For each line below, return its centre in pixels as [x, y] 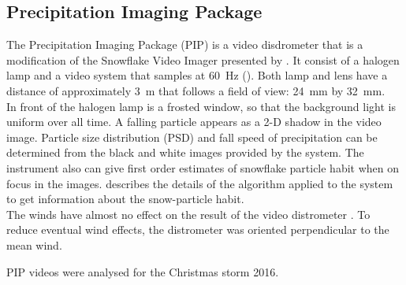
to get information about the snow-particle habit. [125, 199]
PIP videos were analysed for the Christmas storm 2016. [143, 271]
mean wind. [34, 244]
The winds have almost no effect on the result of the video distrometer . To [188, 214]
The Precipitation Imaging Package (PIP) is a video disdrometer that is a [185, 44]
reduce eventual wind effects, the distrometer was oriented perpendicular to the [198, 229]
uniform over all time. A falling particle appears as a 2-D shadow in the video [194, 122]
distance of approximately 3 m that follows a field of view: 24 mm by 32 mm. [196, 90]
